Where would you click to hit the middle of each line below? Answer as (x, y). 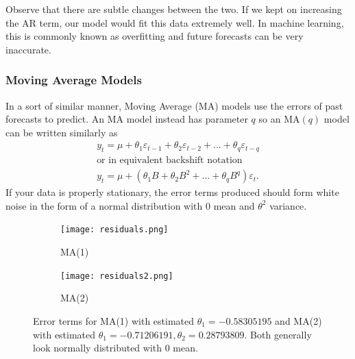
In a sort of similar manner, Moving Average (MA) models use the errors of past (174, 105)
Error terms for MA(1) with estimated (114, 320)
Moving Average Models (74, 80)
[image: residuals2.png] (117, 276)
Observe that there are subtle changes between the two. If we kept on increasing (174, 9)
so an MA (279, 119)
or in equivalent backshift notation (170, 161)
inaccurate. (28, 49)
